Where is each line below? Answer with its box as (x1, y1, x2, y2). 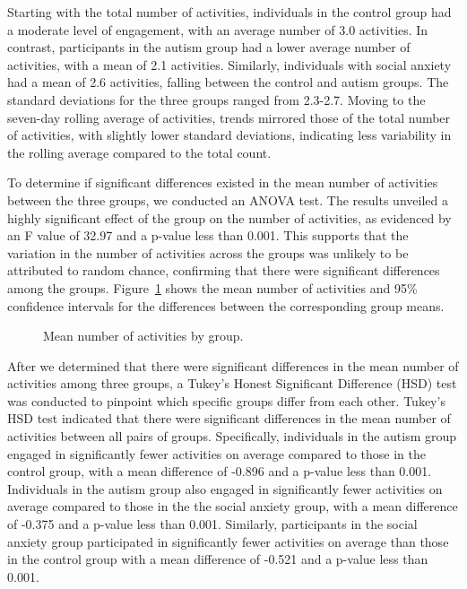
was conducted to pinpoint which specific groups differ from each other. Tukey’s (7, 391, 445, 410)
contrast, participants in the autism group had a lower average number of (7, 38, 411, 56)
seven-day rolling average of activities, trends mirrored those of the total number (7, 108, 451, 126)
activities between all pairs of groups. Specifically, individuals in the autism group (7, 427, 457, 446)
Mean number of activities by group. (43, 326, 244, 345)
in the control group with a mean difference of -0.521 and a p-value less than (7, 550, 428, 568)
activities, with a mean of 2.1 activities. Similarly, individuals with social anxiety (7, 55, 452, 74)
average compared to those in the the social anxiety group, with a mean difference (7, 497, 458, 515)
